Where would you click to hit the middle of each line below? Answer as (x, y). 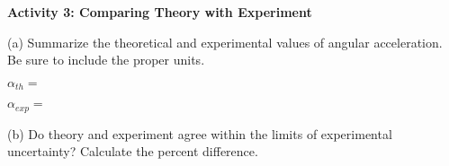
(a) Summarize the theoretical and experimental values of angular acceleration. (225, 42)
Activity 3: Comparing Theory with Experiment (160, 12)
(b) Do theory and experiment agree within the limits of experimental (200, 133)
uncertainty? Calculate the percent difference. (133, 151)
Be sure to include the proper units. (106, 60)
